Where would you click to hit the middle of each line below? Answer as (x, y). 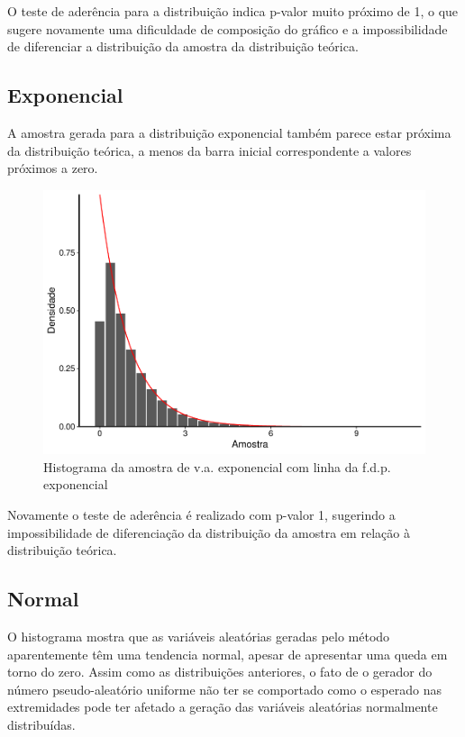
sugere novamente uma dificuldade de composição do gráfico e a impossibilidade (228, 28)
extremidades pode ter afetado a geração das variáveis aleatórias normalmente (223, 707)
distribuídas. (41, 725)
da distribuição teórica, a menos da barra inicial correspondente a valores (210, 150)
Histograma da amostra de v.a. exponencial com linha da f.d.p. (217, 466)
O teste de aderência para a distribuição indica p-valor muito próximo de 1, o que (233, 11)
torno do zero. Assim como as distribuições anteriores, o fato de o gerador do (220, 672)
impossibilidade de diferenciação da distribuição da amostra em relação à (209, 532)
